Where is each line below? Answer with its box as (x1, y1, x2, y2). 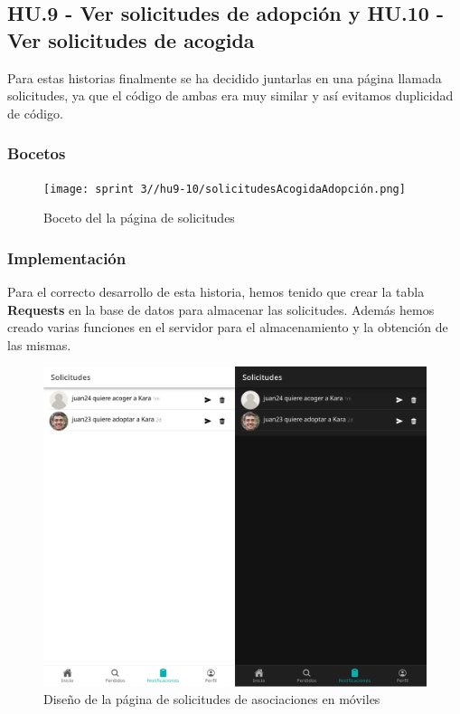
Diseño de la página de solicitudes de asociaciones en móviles (43, 690, 380, 709)
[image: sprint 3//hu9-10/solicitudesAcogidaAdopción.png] (43, 182, 406, 195)
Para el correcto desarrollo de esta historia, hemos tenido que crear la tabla (7, 282, 425, 301)
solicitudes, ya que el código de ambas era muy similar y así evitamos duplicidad (7, 86, 454, 105)
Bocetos (7, 142, 66, 165)
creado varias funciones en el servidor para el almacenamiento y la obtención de (7, 318, 448, 337)
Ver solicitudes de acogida (7, 25, 255, 53)
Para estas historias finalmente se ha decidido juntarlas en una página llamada (7, 68, 442, 87)
